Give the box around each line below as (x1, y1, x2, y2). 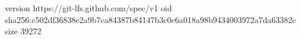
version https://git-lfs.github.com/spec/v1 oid (5, 2, 172, 14)
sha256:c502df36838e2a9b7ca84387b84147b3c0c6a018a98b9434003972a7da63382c (5, 13, 296, 25)
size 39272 (5, 25, 42, 37)
